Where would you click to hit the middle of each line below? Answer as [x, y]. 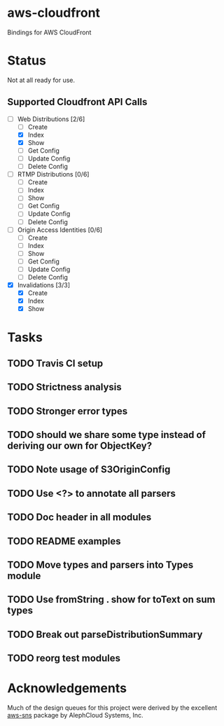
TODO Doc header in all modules [79, 518]
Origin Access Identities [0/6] [60, 230]
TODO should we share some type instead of [107, 435]
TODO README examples [64, 541]
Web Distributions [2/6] [51, 119]
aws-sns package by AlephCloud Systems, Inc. [75, 715]
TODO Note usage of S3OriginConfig [89, 470]
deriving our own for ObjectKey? [80, 446]
